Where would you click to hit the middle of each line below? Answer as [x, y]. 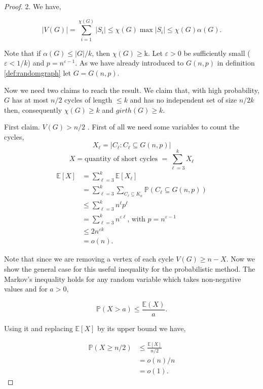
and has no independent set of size [183, 100]
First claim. [22, 127]
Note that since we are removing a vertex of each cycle [89, 259]
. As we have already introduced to [129, 63]
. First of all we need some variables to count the [163, 127]
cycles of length [88, 100]
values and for [26, 289]
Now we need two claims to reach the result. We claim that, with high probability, [132, 90]
